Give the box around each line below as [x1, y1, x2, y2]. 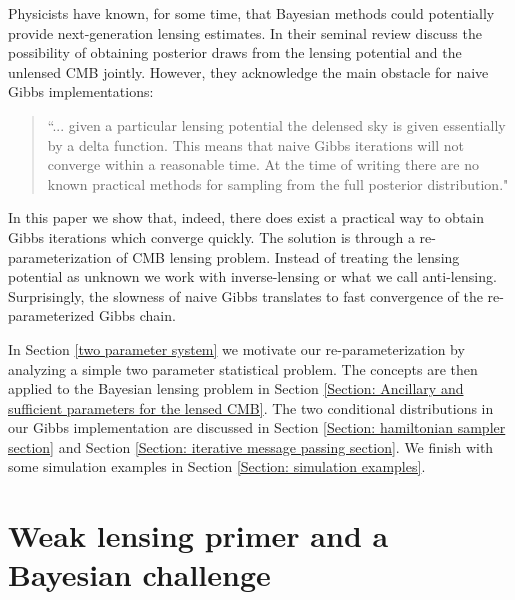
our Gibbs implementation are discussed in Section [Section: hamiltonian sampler [8, 417, 506, 438]
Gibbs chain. [99, 305, 176, 326]
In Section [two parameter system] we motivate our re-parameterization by [8, 338, 465, 359]
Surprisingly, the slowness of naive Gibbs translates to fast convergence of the [8, 285, 483, 306]
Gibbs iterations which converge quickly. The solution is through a [8, 226, 415, 247]
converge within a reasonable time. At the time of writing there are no [47, 154, 479, 175]
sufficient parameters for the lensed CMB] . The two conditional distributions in [8, 397, 494, 418]
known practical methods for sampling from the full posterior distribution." [47, 173, 509, 194]
